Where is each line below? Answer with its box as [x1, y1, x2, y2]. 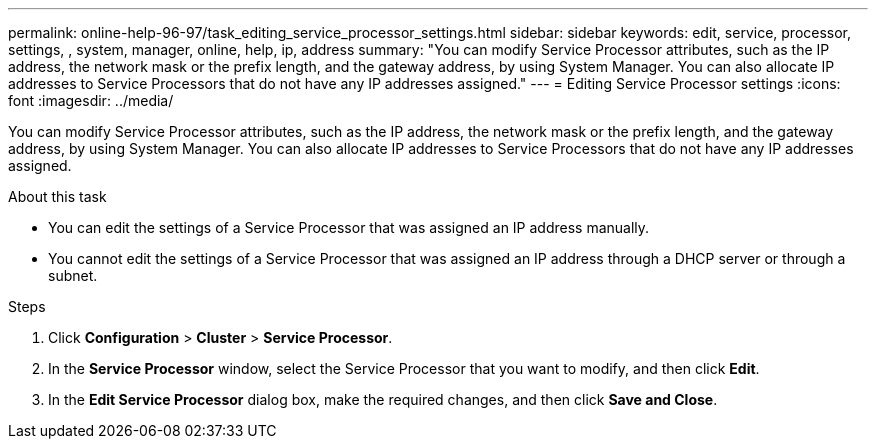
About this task [8, 188, 107, 205]
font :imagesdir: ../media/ [8, 92, 174, 109]
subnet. [48, 267, 98, 284]
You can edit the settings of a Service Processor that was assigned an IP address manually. [48, 219, 650, 236]
